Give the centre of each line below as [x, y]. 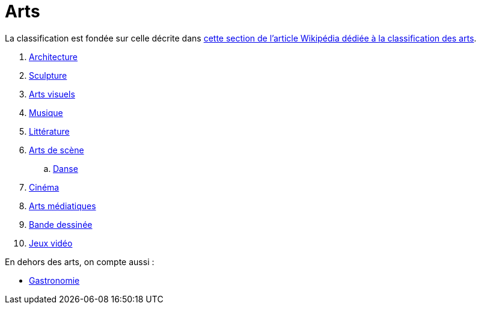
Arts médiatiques [63, 206]
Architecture [54, 57]
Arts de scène [57, 150]
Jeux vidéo [51, 243]
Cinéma [44, 187]
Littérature [49, 131]
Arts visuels [52, 94]
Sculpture [48, 75]
